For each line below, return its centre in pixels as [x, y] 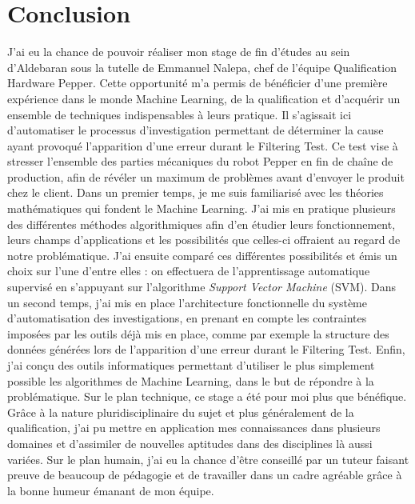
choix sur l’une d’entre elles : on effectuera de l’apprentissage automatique [189, 271]
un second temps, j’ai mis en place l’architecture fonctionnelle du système [187, 302]
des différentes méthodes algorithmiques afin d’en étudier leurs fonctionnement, [202, 224]
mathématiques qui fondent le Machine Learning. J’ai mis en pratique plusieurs [202, 208]
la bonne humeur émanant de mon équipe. [111, 490]
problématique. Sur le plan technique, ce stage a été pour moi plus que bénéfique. [207, 396]
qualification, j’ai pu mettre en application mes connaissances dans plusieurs [194, 428]
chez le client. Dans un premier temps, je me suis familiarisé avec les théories [196, 192]
